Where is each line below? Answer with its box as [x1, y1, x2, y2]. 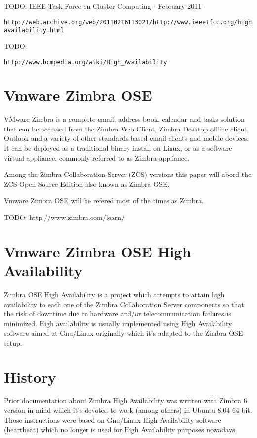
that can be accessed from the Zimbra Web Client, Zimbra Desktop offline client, [4, 123, 249, 133]
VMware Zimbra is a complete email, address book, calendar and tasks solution [4, 114, 245, 124]
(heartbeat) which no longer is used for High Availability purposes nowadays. [4, 424, 237, 435]
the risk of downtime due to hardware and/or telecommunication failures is [4, 308, 231, 319]
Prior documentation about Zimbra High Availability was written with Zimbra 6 [4, 395, 247, 405]
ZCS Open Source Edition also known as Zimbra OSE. [4, 178, 170, 189]
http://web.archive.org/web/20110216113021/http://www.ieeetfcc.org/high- [4, 18, 256, 26]
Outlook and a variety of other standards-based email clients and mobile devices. [4, 133, 249, 143]
